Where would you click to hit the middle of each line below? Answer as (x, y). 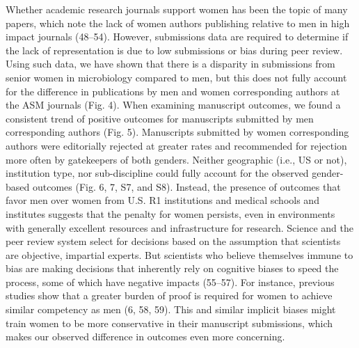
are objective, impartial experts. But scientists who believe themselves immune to (179, 254)
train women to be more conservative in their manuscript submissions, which (169, 323)
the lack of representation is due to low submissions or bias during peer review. (174, 50)
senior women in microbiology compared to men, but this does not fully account (176, 77)
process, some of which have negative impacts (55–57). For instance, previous (170, 282)
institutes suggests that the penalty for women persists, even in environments (170, 213)
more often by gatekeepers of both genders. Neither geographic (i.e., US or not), (176, 159)
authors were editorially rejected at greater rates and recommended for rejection (176, 145)
